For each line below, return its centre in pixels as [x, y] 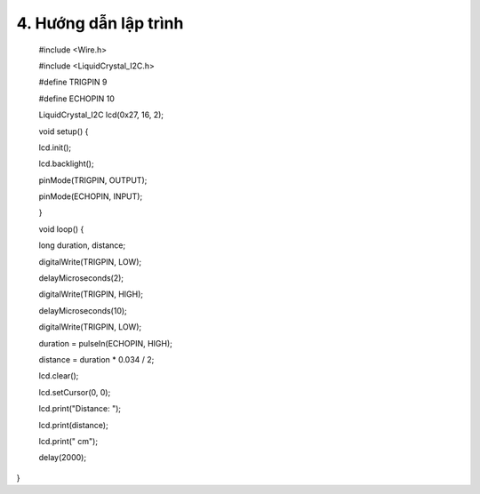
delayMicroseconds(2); [81, 278]
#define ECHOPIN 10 [77, 99]
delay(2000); [63, 458]
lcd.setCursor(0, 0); [75, 392]
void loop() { [61, 229]
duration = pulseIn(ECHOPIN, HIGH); [106, 343]
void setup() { [64, 131]
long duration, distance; [82, 245]
